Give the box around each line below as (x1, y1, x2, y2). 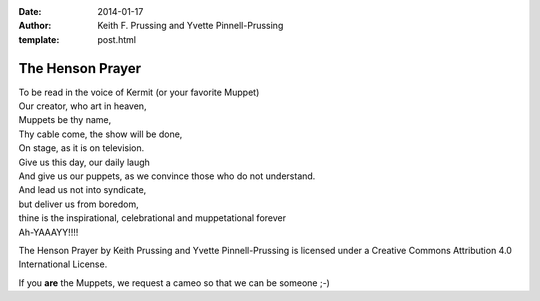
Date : (18, 6, 42, 17)
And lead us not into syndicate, (18, 184, 147, 196)
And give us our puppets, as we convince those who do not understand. (18, 170, 316, 182)
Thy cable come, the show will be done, (18, 128, 183, 140)
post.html (97, 33, 137, 45)
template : (18, 33, 60, 45)
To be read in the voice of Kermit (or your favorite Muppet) (18, 86, 260, 98)
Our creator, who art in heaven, (18, 100, 147, 112)
